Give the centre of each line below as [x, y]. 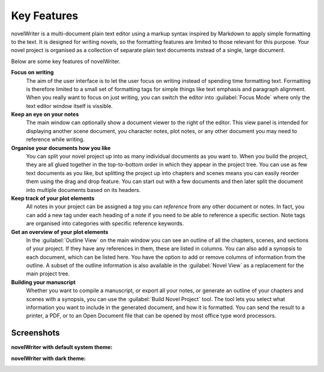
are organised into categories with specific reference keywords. [105, 223]
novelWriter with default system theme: [62, 347]
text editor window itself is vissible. [70, 106]
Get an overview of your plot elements [60, 232]
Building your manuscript [43, 282]
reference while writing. [55, 139]
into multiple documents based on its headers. [83, 190]
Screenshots [35, 333]
